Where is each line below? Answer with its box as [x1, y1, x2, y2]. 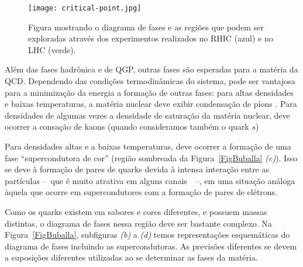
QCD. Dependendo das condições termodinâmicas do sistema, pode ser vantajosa [5, 75, 295, 87]
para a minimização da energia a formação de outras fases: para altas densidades [5, 86, 294, 98]
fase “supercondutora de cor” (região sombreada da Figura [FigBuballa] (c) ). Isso [5, 151, 298, 164]
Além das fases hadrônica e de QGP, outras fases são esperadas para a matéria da [5, 63, 298, 75]
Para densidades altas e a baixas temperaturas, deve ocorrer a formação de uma [5, 140, 291, 152]
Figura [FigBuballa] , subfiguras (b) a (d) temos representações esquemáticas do [5, 228, 290, 241]
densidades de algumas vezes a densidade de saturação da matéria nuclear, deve [5, 109, 290, 121]
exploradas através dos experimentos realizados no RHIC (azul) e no [28, 32, 273, 44]
